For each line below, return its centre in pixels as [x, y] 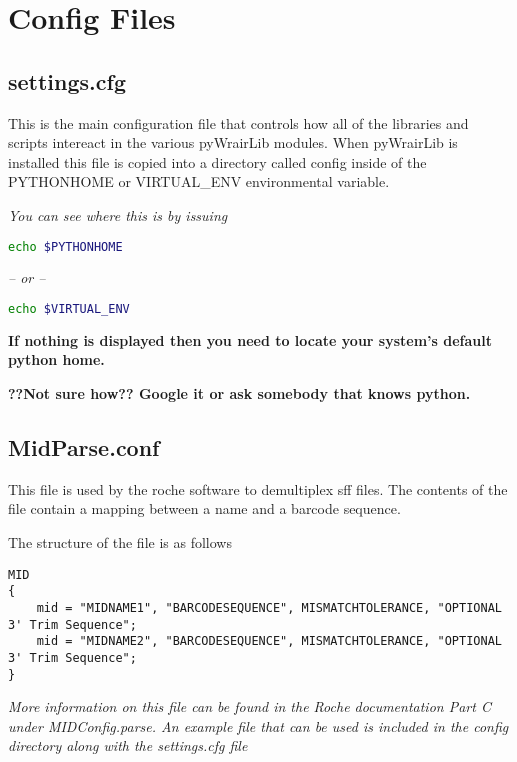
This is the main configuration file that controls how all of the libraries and [238, 122]
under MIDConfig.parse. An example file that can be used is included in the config [258, 725]
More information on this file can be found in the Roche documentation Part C [249, 706]
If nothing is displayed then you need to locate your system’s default [250, 339]
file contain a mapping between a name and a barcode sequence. [204, 508]
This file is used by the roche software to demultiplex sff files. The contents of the [258, 488]
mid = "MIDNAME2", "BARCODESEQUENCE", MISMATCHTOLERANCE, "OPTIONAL [269, 641]
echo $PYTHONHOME [65, 246]
